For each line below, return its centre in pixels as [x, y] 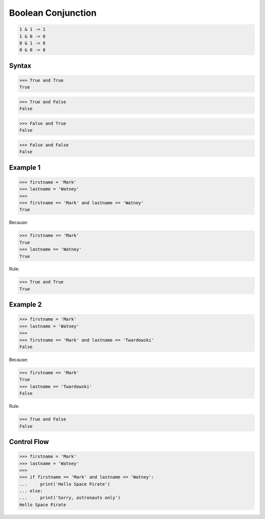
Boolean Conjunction [53, 13]
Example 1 [25, 167]
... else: [31, 491]
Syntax [20, 66]
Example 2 [25, 305]
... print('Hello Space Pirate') [65, 484]
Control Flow [29, 441]
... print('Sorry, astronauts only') [70, 498]
